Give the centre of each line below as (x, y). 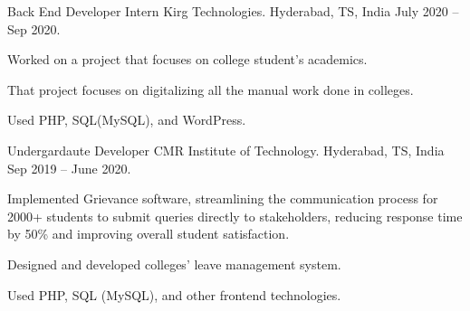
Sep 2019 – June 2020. (69, 168)
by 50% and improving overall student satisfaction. (149, 234)
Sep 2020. (34, 28)
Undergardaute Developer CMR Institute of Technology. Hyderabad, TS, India (226, 150)
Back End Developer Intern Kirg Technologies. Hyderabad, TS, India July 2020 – (233, 11)
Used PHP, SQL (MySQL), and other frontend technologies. (174, 294)
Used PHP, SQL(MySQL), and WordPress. (127, 120)
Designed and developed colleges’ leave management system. (174, 264)
